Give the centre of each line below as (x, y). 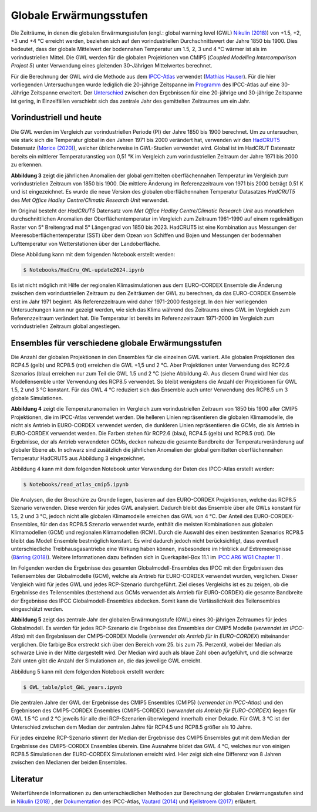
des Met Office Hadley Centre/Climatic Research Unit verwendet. (90, 200)
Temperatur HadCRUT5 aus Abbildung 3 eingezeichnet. (78, 458)
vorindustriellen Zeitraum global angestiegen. (66, 326)
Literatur (27, 779)
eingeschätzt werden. (37, 609)
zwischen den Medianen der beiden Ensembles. (69, 762)
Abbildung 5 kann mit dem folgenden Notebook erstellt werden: (88, 671)
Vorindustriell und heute (56, 118)
